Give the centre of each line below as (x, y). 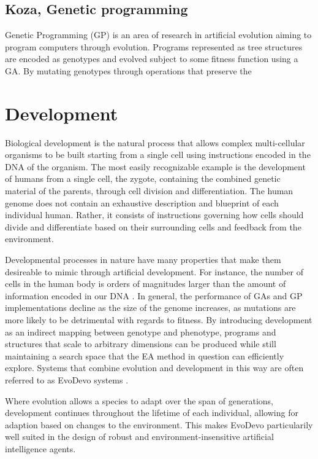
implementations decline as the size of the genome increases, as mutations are (150, 308)
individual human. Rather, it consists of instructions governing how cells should (154, 215)
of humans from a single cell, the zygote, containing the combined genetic (143, 178)
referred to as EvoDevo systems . (67, 379)
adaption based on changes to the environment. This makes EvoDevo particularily (159, 424)
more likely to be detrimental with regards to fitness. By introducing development (159, 320)
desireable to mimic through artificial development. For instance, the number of (154, 271)
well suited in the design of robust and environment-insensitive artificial (139, 437)
